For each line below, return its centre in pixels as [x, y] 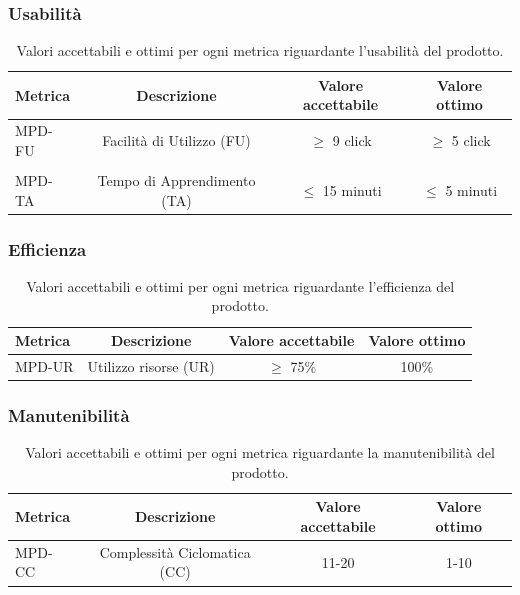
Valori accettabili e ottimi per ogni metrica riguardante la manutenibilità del [260, 452]
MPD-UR [44, 365]
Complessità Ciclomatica [175, 551]
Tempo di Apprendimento [176, 179]
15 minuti [352, 189]
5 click [471, 140]
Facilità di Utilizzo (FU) [176, 140]
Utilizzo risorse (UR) [151, 365]
